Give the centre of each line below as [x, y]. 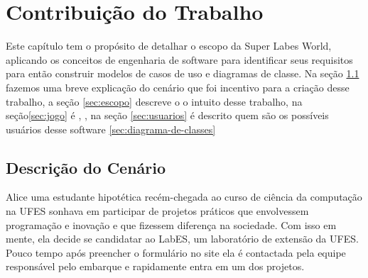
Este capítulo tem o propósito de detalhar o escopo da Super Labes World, [169, 46]
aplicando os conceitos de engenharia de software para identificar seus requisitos [179, 59]
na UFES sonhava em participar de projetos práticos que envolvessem [157, 211]
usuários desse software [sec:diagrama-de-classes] [111, 129]
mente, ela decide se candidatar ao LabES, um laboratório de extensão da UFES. [182, 239]
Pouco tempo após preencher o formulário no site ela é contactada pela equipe [176, 252]
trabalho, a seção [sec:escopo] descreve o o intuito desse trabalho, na [154, 101]
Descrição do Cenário [86, 167]
